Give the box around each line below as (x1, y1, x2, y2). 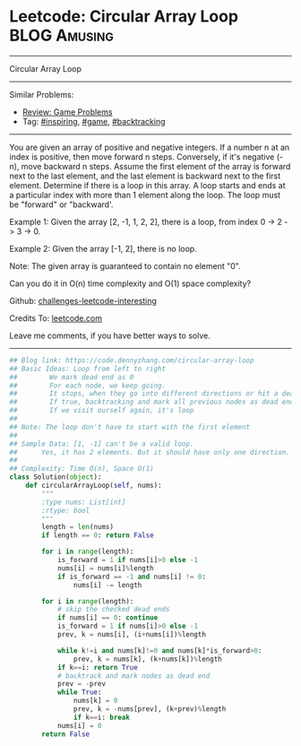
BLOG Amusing (9, 25, 114, 46)
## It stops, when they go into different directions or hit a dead (9, 389, 298, 398)
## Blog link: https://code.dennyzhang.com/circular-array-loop (9, 356, 254, 365)
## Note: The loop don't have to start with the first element (9, 422, 251, 431)
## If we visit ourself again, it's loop (9, 406, 194, 415)
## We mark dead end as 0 (9, 372, 134, 382)
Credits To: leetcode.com (9, 312, 103, 324)
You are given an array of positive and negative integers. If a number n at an (9, 142, 290, 152)
